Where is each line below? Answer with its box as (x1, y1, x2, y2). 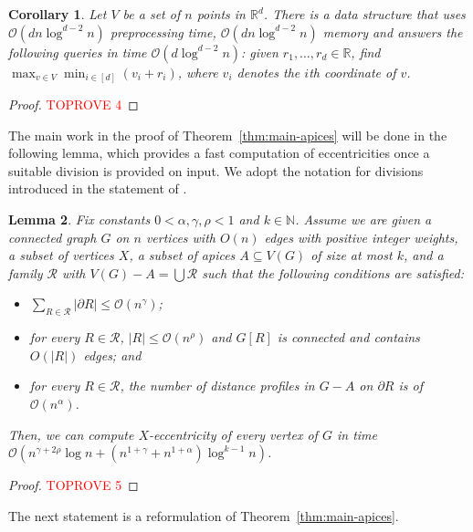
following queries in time (8, 42, 147, 61)
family (8, 263, 43, 282)
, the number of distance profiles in (120, 376, 315, 395)
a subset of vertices (8, 245, 114, 265)
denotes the (236, 62, 300, 81)
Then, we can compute (8, 424, 134, 443)
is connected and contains (277, 328, 420, 347)
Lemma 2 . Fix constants (8, 210, 151, 229)
